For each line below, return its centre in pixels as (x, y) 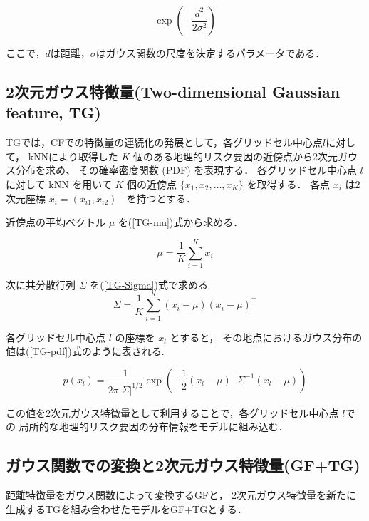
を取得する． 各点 (289, 184)
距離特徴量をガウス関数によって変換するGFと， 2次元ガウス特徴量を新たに (181, 495)
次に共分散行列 (41, 284)
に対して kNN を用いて (59, 184)
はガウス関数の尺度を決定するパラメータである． (211, 53)
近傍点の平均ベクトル (56, 222)
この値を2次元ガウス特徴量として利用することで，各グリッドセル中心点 (172, 412)
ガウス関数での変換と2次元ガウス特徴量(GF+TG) (183, 465)
